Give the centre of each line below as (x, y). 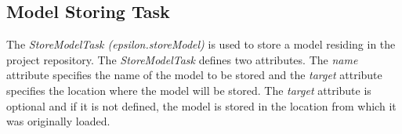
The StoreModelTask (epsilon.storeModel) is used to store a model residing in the (201, 44)
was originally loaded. (58, 121)
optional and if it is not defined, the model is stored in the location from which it (201, 105)
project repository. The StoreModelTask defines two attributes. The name (182, 59)
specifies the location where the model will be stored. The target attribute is (189, 90)
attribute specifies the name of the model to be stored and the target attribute (194, 75)
